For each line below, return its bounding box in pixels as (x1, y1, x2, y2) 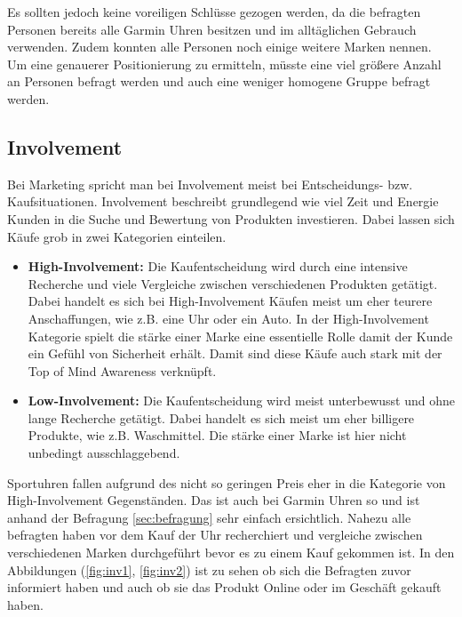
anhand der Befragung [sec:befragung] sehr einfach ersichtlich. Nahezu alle (7, 508, 411, 526)
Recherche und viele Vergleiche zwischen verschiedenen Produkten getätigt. (28, 274, 438, 292)
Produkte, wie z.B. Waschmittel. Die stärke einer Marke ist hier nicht (28, 426, 407, 445)
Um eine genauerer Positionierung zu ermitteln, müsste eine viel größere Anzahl (7, 54, 442, 73)
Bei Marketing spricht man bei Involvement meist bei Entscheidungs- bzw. (7, 174, 413, 193)
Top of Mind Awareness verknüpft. (28, 361, 217, 380)
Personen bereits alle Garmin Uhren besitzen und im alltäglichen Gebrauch (7, 20, 417, 38)
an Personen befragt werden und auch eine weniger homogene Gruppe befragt (7, 72, 431, 91)
